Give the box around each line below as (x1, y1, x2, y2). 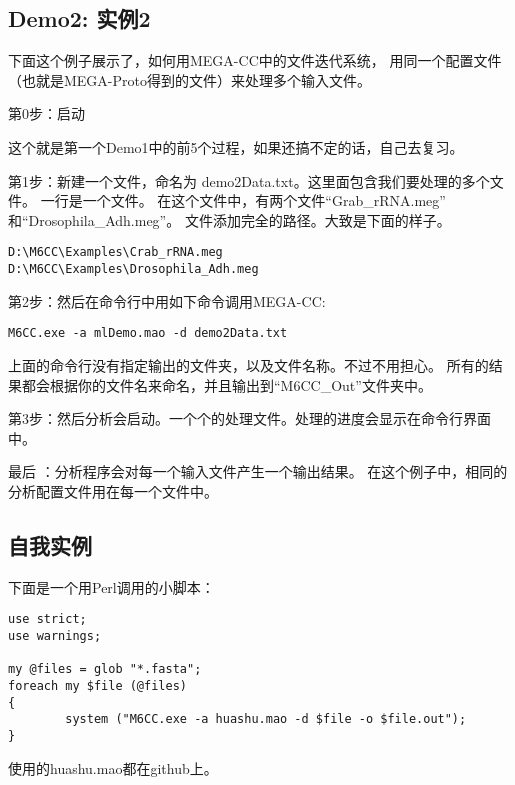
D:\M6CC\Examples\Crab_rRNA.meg (8, 245, 223, 260)
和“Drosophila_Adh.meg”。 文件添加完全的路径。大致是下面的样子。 (8, 209, 451, 230)
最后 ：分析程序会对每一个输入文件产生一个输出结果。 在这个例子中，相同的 (8, 461, 508, 482)
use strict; (8, 612, 87, 627)
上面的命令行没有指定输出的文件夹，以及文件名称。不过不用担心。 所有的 (8, 354, 489, 375)
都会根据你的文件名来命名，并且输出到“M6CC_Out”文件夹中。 (21, 374, 432, 395)
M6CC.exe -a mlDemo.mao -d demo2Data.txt (8, 326, 288, 341)
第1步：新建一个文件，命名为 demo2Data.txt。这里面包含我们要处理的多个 (8, 170, 490, 191)
